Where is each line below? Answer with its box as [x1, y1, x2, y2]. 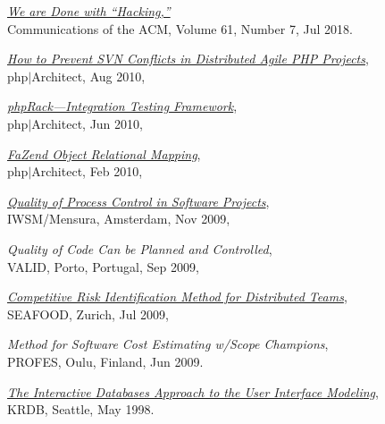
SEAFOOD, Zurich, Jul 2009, [7, 304, 169, 323]
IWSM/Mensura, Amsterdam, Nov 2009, [7, 209, 230, 228]
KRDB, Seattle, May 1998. [7, 400, 155, 419]
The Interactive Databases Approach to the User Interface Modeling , [7, 382, 379, 401]
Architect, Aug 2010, [31, 66, 146, 85]
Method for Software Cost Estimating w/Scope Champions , [7, 335, 329, 353]
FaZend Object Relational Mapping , [7, 144, 201, 163]
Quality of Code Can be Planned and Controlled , [7, 239, 272, 258]
